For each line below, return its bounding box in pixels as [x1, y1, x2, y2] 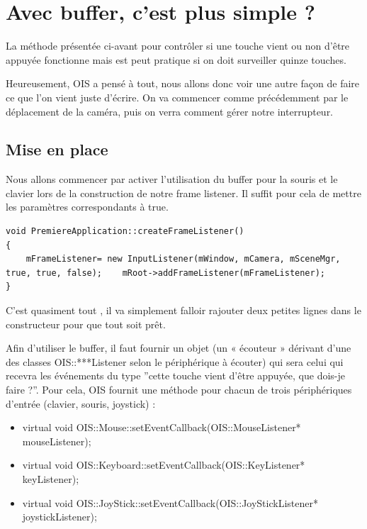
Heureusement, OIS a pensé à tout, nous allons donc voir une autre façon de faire [6, 76, 360, 91]
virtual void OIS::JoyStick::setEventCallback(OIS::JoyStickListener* [22, 495, 318, 510]
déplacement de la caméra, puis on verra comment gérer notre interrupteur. [6, 104, 334, 118]
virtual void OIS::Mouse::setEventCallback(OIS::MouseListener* [22, 420, 301, 435]
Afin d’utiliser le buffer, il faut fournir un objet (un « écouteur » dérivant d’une [6, 340, 351, 355]
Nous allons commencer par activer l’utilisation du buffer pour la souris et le [6, 172, 338, 186]
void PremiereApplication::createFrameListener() [6, 226, 244, 237]
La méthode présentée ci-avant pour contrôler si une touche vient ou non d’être [6, 38, 350, 53]
